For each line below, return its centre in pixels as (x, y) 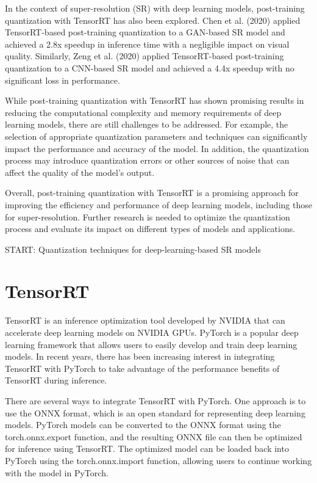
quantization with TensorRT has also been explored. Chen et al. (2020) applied (153, 20)
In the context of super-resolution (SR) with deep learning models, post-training (155, 8)
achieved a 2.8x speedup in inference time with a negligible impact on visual (147, 44)
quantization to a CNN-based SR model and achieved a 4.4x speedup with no (150, 67)
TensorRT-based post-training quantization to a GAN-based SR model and (145, 32)
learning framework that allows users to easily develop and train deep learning (151, 344)
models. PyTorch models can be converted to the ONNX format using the (143, 425)
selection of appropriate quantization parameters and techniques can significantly (156, 136)
